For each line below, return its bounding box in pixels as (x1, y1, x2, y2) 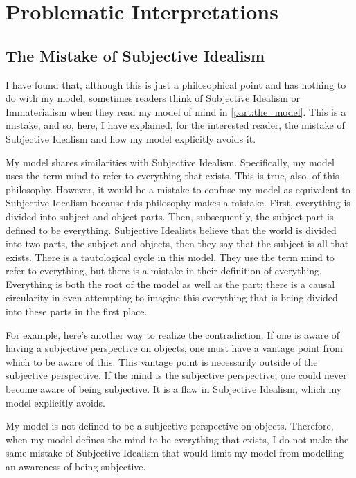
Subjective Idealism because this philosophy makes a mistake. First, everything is (6, 195, 350, 210)
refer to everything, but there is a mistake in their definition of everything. (6, 263, 322, 278)
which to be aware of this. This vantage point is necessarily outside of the (6, 354, 318, 369)
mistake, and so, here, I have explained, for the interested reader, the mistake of (6, 118, 345, 132)
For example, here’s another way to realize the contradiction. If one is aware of (6, 327, 339, 342)
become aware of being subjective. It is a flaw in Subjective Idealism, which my (6, 382, 342, 396)
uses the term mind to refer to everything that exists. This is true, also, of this (6, 168, 339, 183)
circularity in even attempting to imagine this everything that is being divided (6, 290, 338, 305)
